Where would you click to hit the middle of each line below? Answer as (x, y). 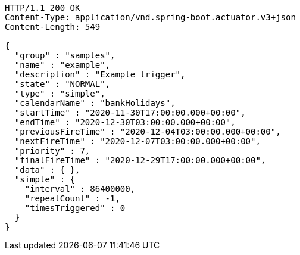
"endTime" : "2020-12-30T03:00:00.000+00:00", (125, 122)
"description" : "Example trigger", (100, 74)
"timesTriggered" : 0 (75, 208)
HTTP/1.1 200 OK (43, 8)
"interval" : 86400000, (80, 189)
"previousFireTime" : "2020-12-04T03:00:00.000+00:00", (148, 132)
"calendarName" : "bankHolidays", (95, 103)
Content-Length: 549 (53, 27)
